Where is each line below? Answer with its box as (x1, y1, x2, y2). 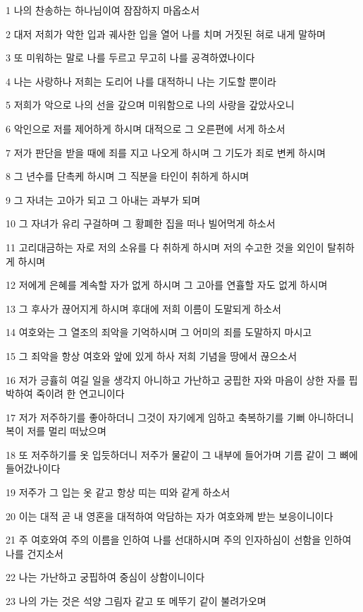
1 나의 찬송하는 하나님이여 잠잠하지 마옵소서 (6, 3, 200, 17)
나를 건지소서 (6, 546, 63, 560)
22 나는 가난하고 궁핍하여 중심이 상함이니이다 (6, 570, 205, 584)
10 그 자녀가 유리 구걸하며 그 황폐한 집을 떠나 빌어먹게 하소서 (6, 216, 276, 231)
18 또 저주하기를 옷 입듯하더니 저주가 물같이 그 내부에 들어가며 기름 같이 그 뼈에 (6, 447, 358, 462)
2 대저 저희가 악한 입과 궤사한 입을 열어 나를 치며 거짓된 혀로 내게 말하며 (6, 26, 326, 41)
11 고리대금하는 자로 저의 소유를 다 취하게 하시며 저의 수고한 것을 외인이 (6, 239, 324, 254)
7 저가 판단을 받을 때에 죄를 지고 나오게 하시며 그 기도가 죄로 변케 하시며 (6, 145, 326, 160)
